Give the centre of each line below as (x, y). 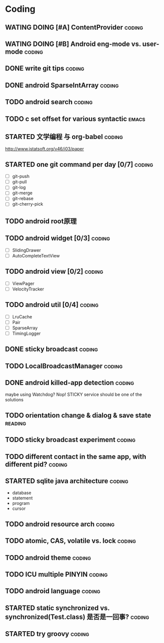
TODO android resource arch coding (60, 524)
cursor (19, 508)
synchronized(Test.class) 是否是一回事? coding (77, 617)
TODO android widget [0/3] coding (58, 238)
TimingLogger (26, 333)
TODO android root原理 (41, 221)
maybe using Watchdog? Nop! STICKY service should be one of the (74, 394)
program (21, 503)
